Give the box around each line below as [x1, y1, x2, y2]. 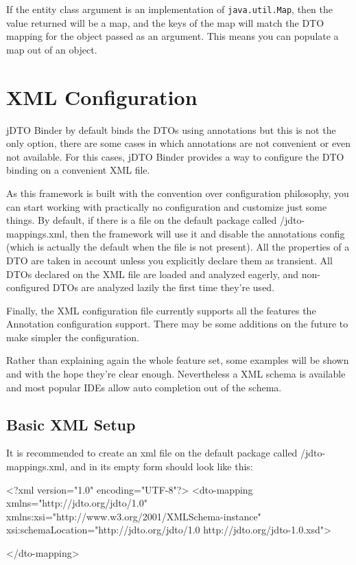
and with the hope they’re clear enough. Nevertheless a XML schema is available [6, 367, 346, 381]
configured [6, 280, 50, 295]
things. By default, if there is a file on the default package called [6, 213, 277, 227]
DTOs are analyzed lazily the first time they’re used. [52, 280, 275, 295]
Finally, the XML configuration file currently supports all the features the [6, 303, 316, 317]
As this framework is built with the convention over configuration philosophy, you [6, 185, 349, 200]
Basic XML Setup [6, 413, 136, 435]
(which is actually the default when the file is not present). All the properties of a [6, 240, 350, 254]
